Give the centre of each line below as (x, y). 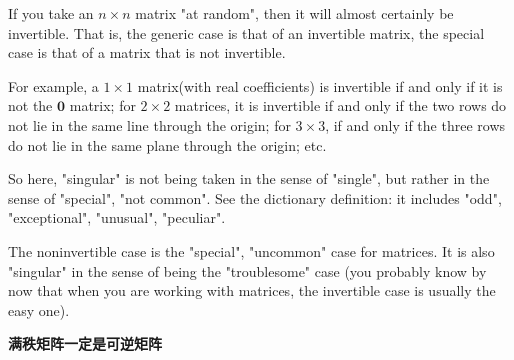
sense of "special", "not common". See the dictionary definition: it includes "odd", (255, 197)
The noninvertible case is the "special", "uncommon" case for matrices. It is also (251, 250)
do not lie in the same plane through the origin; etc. (167, 144)
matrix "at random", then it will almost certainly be (294, 13)
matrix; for (102, 105)
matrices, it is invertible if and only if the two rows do (340, 105)
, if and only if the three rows (415, 124)
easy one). (39, 309)
